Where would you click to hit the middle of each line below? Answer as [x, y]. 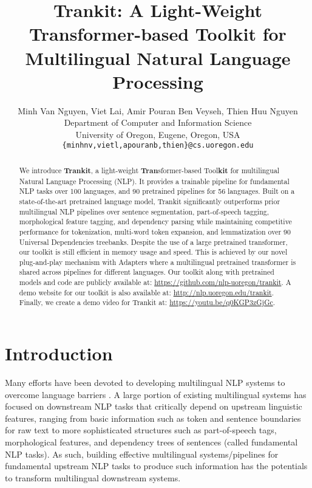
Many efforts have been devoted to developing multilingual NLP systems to [145, 383]
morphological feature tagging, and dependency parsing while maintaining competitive [155, 222]
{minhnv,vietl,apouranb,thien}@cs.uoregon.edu [158, 146]
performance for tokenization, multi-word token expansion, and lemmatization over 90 [155, 231]
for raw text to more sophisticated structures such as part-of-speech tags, [141, 430]
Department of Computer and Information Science [158, 122]
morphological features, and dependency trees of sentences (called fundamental [151, 442]
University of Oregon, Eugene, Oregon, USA [158, 134]
